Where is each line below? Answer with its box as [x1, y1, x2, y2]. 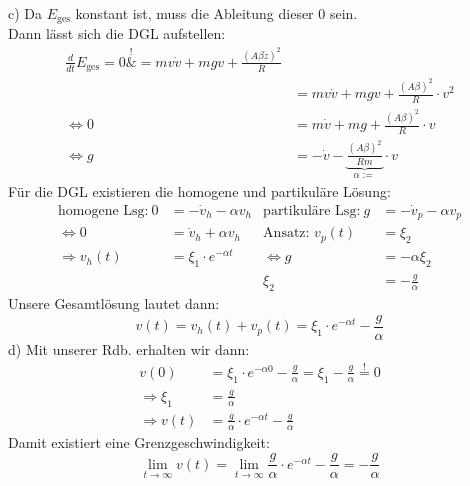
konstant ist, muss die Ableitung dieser [75, 3, 314, 23]
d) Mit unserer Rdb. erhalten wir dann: [8, 338, 250, 359]
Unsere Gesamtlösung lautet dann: [8, 293, 220, 314]
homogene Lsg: [58, 203, 149, 218]
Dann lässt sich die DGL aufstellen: [8, 23, 226, 44]
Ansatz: [263, 226, 310, 241]
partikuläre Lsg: [263, 203, 361, 218]
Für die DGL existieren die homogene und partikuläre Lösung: [8, 181, 391, 202]
